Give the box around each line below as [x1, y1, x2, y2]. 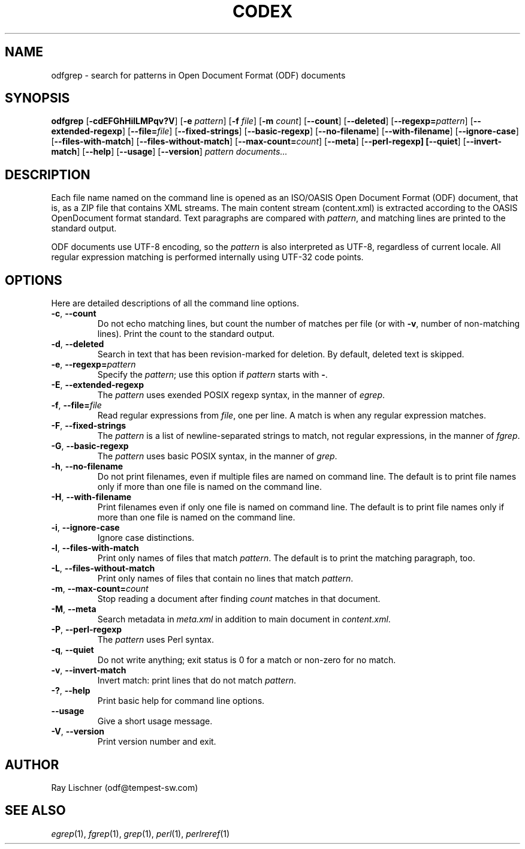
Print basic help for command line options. [97, 696, 265, 706]
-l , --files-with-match [51, 543, 139, 553]
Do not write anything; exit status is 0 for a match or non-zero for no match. [97, 655, 396, 666]
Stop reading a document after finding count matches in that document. [97, 594, 381, 604]
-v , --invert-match [51, 665, 126, 676]
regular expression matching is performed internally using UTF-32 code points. [51, 252, 364, 263]
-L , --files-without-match [51, 563, 155, 574]
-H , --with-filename [51, 492, 132, 502]
